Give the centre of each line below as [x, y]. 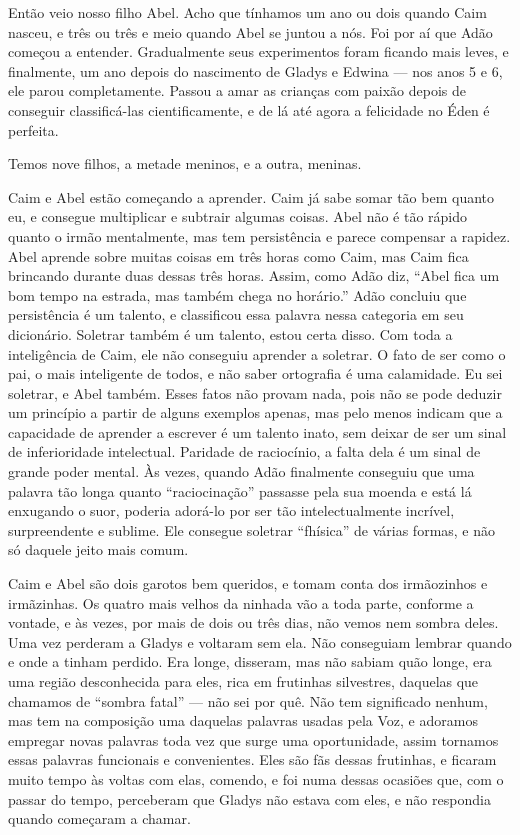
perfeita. [33, 129]
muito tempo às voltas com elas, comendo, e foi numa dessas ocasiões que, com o [256, 778]
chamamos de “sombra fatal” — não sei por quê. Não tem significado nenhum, [248, 700]
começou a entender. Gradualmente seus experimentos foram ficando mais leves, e [258, 51]
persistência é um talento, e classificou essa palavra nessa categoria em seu [236, 314]
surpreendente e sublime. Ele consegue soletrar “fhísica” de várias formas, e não [252, 529]
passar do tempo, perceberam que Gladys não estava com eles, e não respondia [249, 798]
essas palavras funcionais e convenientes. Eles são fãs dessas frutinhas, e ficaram [252, 759]
